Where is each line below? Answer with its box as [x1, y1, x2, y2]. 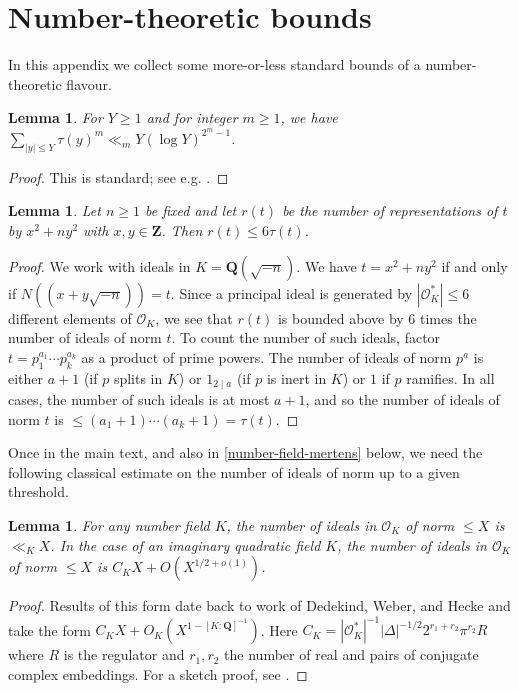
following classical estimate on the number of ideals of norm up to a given [8, 461, 460, 482]
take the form [8, 619, 91, 640]
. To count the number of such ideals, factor [171, 327, 441, 348]
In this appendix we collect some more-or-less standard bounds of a [8, 54, 421, 75]
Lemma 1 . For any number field [8, 515, 210, 536]
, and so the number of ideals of [305, 389, 500, 410]
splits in [113, 367, 163, 388]
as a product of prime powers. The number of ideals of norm [81, 346, 452, 367]
